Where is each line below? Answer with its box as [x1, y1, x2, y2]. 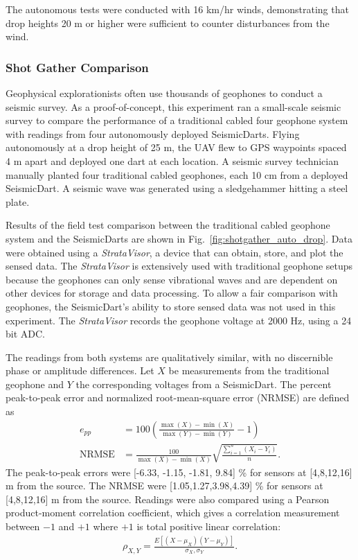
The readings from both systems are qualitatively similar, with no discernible [6, 349, 333, 364]
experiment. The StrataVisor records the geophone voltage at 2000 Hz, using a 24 [6, 313, 352, 327]
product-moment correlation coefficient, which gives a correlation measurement [6, 505, 340, 520]
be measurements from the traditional [168, 363, 330, 378]
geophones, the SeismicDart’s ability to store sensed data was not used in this [6, 299, 336, 313]
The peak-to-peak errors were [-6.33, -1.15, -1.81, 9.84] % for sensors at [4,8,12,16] [6, 464, 352, 479]
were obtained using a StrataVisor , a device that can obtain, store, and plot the [6, 245, 343, 259]
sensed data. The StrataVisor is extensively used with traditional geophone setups [6, 259, 353, 273]
